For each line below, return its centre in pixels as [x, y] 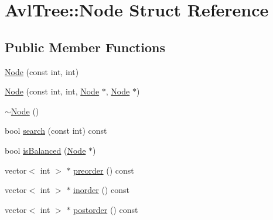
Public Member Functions [85, 47]
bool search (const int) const [56, 131]
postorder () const [106, 209]
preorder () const [104, 170]
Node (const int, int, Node [52, 91]
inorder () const [101, 190]
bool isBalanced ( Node [45, 150]
